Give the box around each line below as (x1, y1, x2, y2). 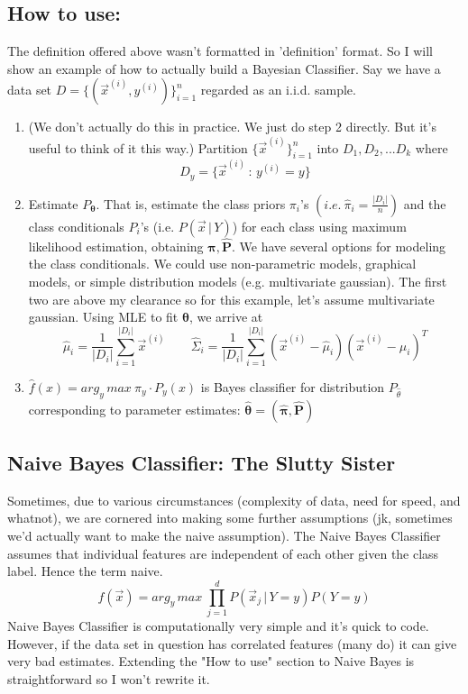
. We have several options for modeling (232, 236, 446, 255)
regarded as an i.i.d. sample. (200, 80, 356, 99)
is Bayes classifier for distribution (200, 377, 385, 396)
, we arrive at (188, 307, 263, 326)
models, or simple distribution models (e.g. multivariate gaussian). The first (28, 271, 447, 290)
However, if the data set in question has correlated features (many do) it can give (7, 634, 457, 653)
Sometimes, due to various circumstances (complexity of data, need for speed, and (7, 490, 461, 509)
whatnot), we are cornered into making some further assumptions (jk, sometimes (7, 508, 453, 527)
